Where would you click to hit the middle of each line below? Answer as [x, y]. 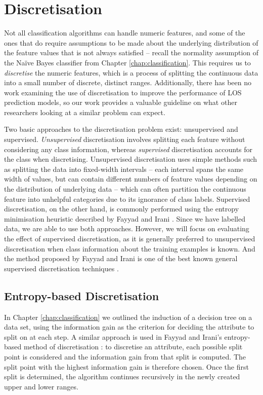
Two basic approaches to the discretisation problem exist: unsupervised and [121, 129]
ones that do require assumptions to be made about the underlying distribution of [131, 42]
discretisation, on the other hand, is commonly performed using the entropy [122, 209]
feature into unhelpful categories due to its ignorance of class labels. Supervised [127, 199]
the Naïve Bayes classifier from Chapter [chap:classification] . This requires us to [127, 62]
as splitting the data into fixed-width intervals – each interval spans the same [124, 169]
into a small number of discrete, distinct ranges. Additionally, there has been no [128, 82]
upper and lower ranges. [41, 386]
